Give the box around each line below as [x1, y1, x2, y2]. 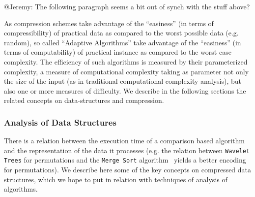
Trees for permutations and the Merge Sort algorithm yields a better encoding [4, 155, 246, 165]
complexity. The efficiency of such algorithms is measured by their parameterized [4, 56, 248, 66]
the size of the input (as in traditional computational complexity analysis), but [4, 76, 241, 86]
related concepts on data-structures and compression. [4, 95, 164, 105]
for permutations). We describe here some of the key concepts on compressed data [4, 164, 252, 175]
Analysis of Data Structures [4, 116, 116, 128]
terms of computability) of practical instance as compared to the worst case [4, 47, 231, 57]
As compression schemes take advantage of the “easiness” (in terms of [4, 18, 214, 28]
